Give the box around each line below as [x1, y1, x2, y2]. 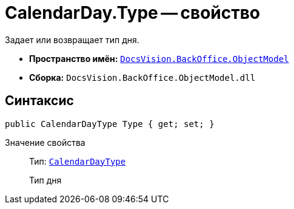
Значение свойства [5, 137, 85, 148]
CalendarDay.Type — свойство [5, 2, 261, 23]
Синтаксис [5, 93, 74, 109]
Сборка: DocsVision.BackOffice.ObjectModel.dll [29, 72, 256, 83]
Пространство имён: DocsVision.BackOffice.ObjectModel [29, 53, 289, 64]
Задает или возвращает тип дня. [5, 34, 139, 45]
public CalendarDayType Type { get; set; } [5, 118, 215, 129]
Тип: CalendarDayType [29, 156, 126, 166]
